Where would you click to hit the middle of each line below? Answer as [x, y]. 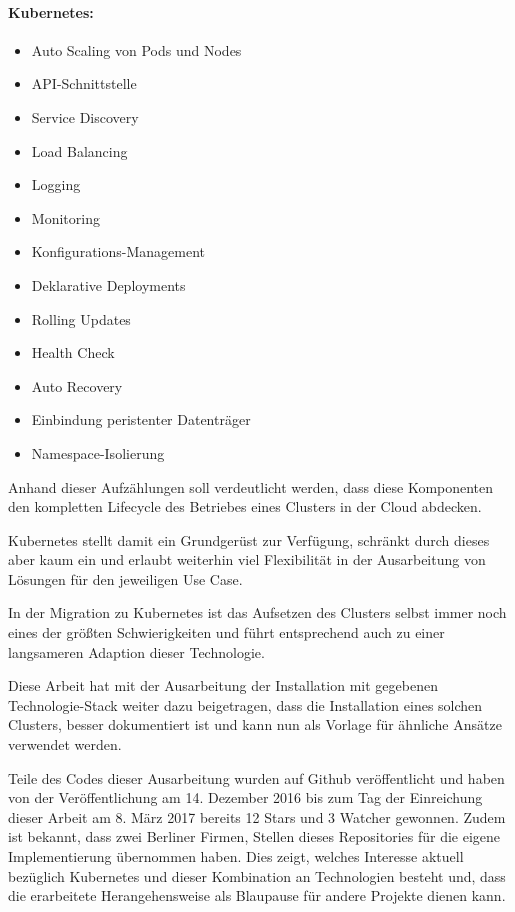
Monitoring [65, 217]
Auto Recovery [77, 385]
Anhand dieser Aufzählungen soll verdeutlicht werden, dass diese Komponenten [251, 486]
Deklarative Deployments [108, 284]
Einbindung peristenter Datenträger [141, 419]
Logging [56, 184]
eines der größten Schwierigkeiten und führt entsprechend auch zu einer [226, 632]
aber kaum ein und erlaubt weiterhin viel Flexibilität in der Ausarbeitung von [247, 559]
